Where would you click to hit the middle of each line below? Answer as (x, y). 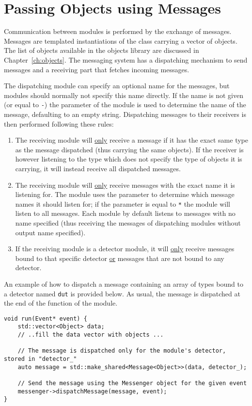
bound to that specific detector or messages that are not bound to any (120, 258)
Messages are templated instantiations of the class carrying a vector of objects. (121, 41)
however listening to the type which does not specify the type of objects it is (129, 159)
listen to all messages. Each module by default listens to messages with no (125, 213)
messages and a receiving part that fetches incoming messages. (97, 69)
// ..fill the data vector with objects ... (91, 335)
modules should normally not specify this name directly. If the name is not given (124, 95)
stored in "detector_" (40, 359)
